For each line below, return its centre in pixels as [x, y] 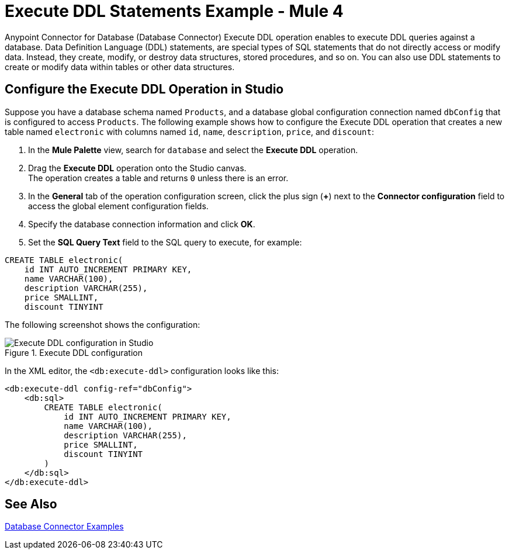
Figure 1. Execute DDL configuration [74, 352]
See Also [31, 504]
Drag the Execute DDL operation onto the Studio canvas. [137, 168]
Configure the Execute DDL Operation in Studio [144, 89]
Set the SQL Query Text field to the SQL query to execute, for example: [165, 242]
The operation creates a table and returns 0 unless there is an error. [158, 178]
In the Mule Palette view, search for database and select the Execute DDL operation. [193, 150]
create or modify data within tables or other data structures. [120, 67]
